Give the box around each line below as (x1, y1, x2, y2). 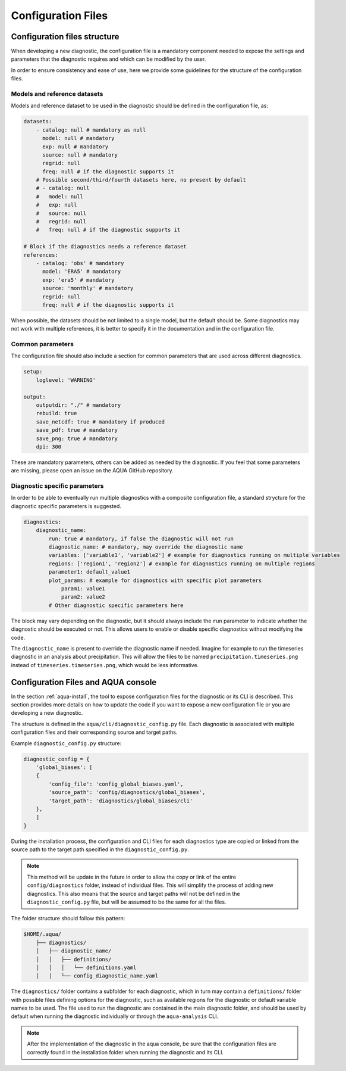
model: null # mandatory (42, 135, 115, 142)
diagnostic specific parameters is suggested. (11, 502, 122, 509)
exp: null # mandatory (42, 143, 109, 150)
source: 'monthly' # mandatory (42, 285, 134, 292)
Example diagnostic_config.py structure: (11, 739, 122, 747)
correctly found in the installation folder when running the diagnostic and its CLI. (27, 1048, 224, 1056)
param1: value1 (61, 585, 105, 592)
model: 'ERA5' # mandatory (42, 268, 121, 275)
